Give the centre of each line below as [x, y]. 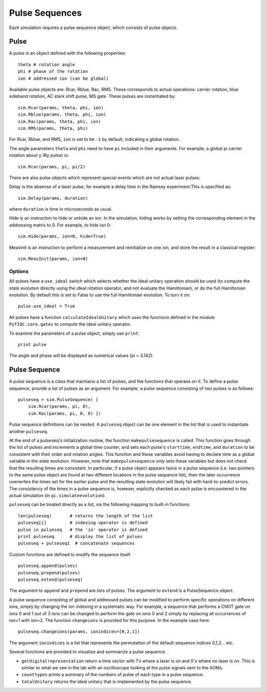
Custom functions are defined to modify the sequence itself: [70, 554]
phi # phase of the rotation [53, 72]
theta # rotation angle [47, 64]
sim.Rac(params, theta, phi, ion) [59, 121]
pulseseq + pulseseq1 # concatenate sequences [76, 543]
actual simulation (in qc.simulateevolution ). [57, 496]
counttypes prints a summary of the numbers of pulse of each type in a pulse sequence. [113, 675]
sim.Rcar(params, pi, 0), [59, 407]
